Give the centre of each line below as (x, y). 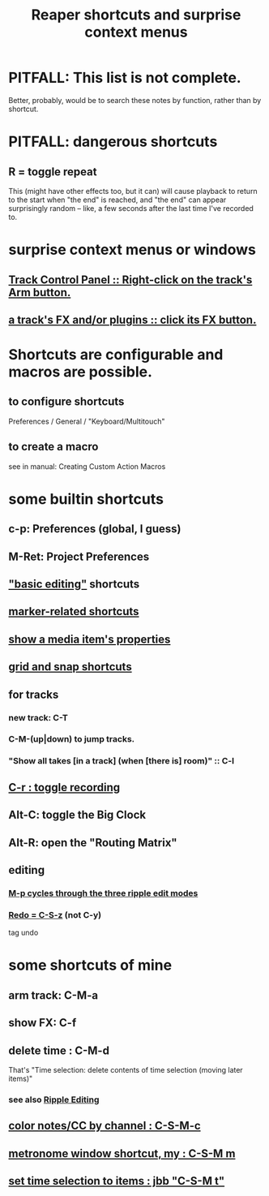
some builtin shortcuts (86, 499)
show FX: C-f (43, 1023)
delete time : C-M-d (59, 1050)
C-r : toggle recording (64, 787)
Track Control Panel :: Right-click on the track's (130, 280)
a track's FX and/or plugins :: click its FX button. (132, 319)
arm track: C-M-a (53, 995)
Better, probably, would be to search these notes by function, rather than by (135, 100)
